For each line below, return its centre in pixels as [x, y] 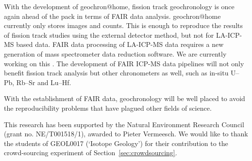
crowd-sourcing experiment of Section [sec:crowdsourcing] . [91, 153]
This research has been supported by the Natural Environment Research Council [124, 124]
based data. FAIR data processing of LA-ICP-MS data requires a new [120, 44]
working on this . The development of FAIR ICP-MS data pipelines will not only [124, 63]
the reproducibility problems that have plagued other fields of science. [108, 108]
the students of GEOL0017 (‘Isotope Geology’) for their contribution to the [116, 143]
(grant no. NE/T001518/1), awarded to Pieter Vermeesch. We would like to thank [126, 134]
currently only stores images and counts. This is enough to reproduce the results [123, 25]
